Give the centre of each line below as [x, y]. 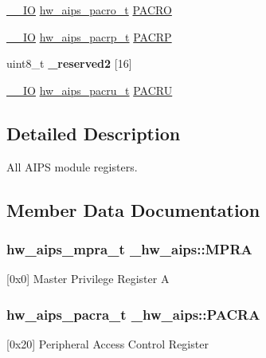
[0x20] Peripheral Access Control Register [108, 343]
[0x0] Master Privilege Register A [88, 279]
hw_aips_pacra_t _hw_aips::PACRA [133, 314]
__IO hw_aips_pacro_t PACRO [89, 10]
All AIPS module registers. [72, 166]
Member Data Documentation [133, 209]
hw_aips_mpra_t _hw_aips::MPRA [129, 248]
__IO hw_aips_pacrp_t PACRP [89, 36]
